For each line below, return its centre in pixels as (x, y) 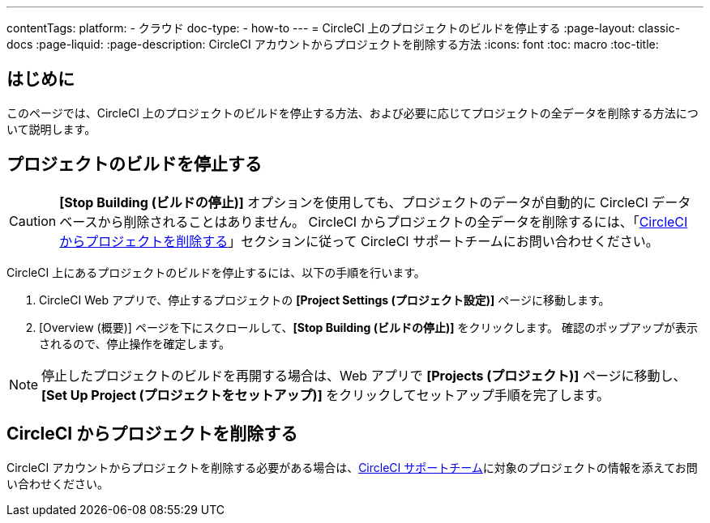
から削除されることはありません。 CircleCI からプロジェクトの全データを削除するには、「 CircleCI (393, 221)
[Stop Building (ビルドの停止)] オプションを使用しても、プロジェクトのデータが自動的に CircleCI (354, 202)
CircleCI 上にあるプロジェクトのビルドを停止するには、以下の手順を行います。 (216, 272)
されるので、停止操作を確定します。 (135, 343)
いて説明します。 (51, 129)
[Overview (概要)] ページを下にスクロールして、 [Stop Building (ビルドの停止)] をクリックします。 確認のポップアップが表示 (369, 327)
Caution (33, 221)
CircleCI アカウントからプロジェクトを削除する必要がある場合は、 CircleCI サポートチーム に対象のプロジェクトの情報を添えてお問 (352, 467)
